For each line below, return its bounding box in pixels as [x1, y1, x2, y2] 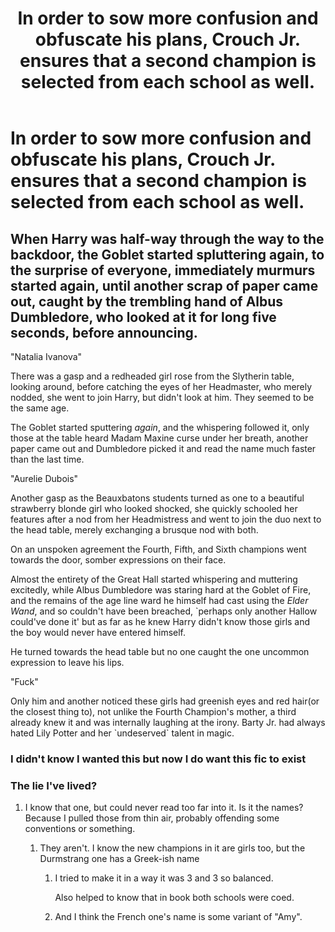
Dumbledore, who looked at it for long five [10, 308, 277, 326]
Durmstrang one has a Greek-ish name [39, 853, 200, 865]
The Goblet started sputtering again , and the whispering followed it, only [10, 422, 310, 433]
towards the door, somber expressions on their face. [10, 554, 227, 566]
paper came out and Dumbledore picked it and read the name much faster [10, 443, 317, 454]
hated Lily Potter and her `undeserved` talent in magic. [10, 727, 235, 739]
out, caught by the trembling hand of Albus [10, 293, 284, 310]
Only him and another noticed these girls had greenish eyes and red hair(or [10, 695, 320, 707]
